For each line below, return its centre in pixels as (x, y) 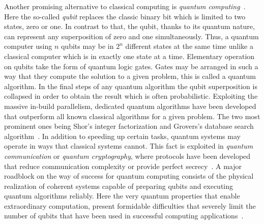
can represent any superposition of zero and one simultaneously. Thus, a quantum (131, 36)
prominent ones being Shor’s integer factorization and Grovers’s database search (129, 126)
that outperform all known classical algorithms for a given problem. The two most (132, 116)
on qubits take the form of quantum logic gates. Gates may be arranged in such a (131, 66)
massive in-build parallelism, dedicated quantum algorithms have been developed (130, 106)
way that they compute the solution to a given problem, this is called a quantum (130, 76)
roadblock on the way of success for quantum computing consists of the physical (129, 176)
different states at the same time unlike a (189, 46)
